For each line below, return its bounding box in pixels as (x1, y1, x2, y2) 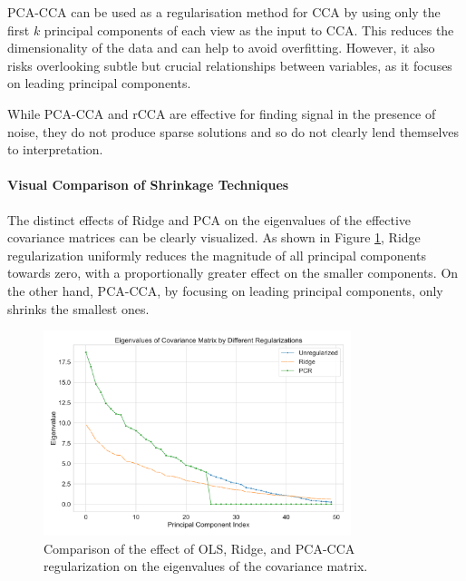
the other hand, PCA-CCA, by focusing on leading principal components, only (7, 281, 443, 300)
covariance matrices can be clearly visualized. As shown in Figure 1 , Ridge (7, 228, 421, 247)
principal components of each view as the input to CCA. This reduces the (44, 20, 454, 39)
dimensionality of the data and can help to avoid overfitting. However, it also (7, 38, 435, 57)
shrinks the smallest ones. (7, 299, 150, 318)
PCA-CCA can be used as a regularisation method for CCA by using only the (7, 3, 441, 21)
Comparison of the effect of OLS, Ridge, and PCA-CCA (44, 538, 355, 557)
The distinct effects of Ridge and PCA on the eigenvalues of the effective (7, 210, 412, 229)
